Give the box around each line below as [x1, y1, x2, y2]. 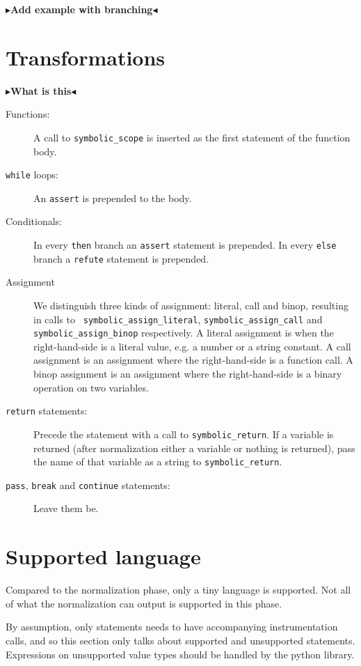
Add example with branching [10, 2, 153, 16]
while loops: [6, 167, 58, 182]
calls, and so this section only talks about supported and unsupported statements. [6, 633, 355, 647]
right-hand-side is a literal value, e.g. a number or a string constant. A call [33, 339, 351, 353]
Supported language [6, 542, 201, 571]
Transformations [6, 42, 166, 71]
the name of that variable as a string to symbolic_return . [33, 454, 282, 469]
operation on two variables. [33, 380, 149, 394]
